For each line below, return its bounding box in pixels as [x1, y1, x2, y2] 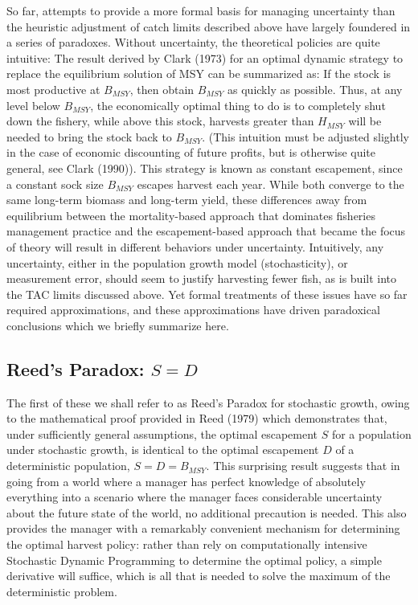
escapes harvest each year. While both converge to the [137, 175, 404, 192]
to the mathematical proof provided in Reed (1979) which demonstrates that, [6, 410, 387, 427]
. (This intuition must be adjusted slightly [202, 128, 409, 145]
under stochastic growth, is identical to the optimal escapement [6, 441, 319, 458]
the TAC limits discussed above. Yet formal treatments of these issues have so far [6, 285, 408, 302]
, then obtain [129, 80, 195, 97]
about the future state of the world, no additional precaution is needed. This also [6, 504, 407, 521]
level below [6, 96, 60, 113]
